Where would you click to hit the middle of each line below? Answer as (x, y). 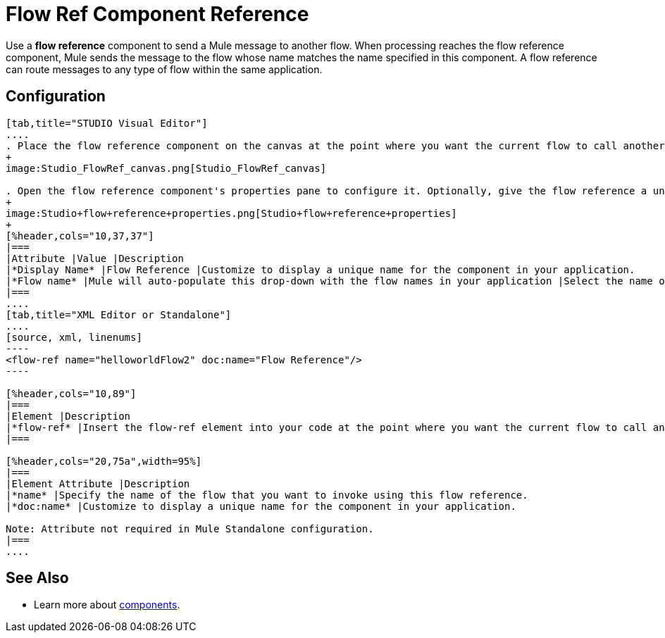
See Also (37, 578)
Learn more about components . (107, 605)
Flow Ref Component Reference (157, 14)
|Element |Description (68, 416)
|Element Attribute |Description (98, 483)
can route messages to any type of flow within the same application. (164, 69)
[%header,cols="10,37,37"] (80, 236)
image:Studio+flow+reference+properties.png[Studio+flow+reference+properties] (231, 213)
